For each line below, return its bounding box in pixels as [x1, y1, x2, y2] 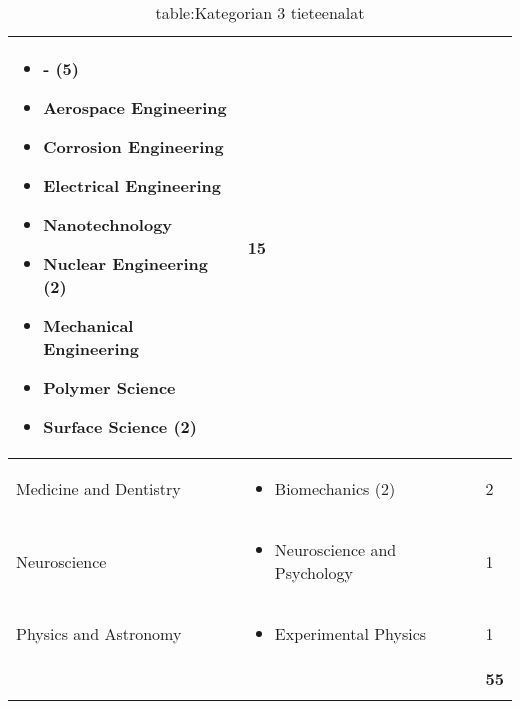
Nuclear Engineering [43, 252, 209, 275]
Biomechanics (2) [274, 477, 396, 500]
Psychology [274, 561, 353, 584]
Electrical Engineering [43, 174, 222, 197]
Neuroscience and [274, 538, 397, 561]
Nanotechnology [43, 213, 173, 236]
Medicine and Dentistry [16, 477, 181, 500]
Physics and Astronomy [16, 622, 182, 645]
